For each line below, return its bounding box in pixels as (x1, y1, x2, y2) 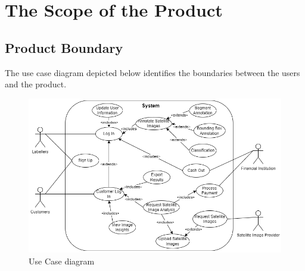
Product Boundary (5, 38, 123, 56)
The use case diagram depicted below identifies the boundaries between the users (5, 66, 300, 78)
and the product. (5, 78, 67, 90)
